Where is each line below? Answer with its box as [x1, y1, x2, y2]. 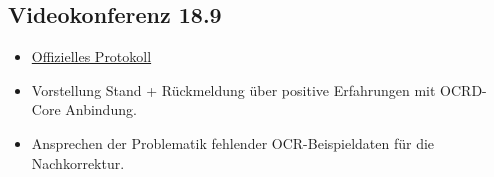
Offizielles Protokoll [31, 46, 152, 67]
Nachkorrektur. [31, 152, 125, 173]
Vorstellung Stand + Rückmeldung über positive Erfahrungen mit [31, 79, 436, 100]
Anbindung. [65, 99, 137, 120]
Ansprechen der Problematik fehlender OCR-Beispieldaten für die [31, 132, 435, 153]
